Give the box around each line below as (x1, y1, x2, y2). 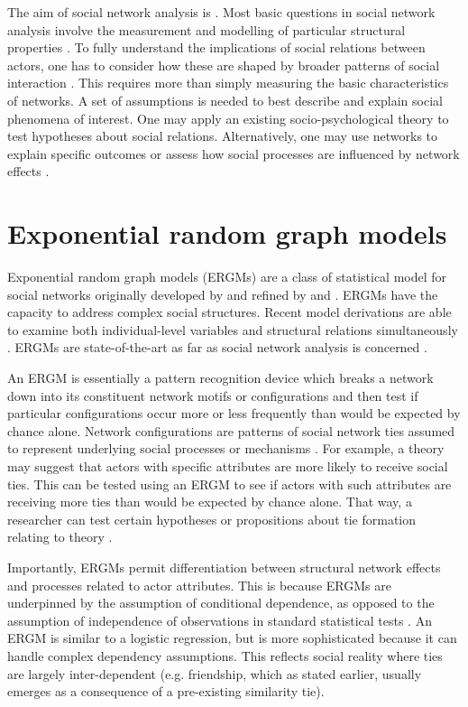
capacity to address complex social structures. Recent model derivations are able (7, 302, 452, 321)
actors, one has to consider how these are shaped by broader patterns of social (7, 55, 440, 74)
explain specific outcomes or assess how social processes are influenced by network (7, 144, 460, 163)
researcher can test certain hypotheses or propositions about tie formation (7, 509, 417, 528)
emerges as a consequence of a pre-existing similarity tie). (7, 682, 325, 701)
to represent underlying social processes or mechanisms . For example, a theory (7, 439, 445, 458)
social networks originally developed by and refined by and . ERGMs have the (7, 284, 438, 303)
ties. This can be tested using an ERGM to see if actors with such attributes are (7, 474, 452, 493)
